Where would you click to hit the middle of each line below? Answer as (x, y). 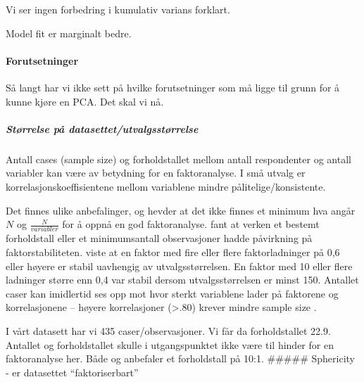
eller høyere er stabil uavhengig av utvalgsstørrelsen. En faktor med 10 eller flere (179, 266)
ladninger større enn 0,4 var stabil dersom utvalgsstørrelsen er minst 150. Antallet (182, 280)
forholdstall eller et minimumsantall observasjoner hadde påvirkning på (159, 238)
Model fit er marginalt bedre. (69, 33)
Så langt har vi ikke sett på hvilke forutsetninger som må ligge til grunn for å (173, 87)
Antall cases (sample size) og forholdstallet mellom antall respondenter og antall (178, 159)
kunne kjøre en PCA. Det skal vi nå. (85, 101)
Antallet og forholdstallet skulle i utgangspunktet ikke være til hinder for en (170, 344)
